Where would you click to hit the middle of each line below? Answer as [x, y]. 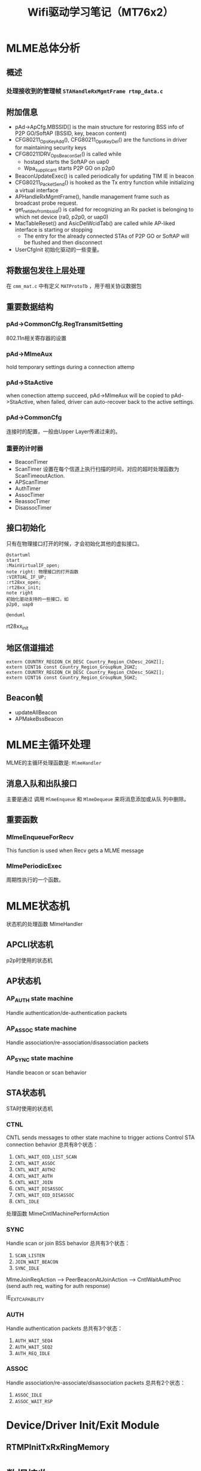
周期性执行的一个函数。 [35, 879]
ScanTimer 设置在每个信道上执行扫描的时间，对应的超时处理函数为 [97, 469]
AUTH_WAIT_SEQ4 [34, 1341]
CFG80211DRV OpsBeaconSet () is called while [68, 155]
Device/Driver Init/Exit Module [83, 1425]
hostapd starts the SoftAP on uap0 [66, 161]
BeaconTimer [31, 462]
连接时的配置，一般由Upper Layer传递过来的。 [63, 431]
